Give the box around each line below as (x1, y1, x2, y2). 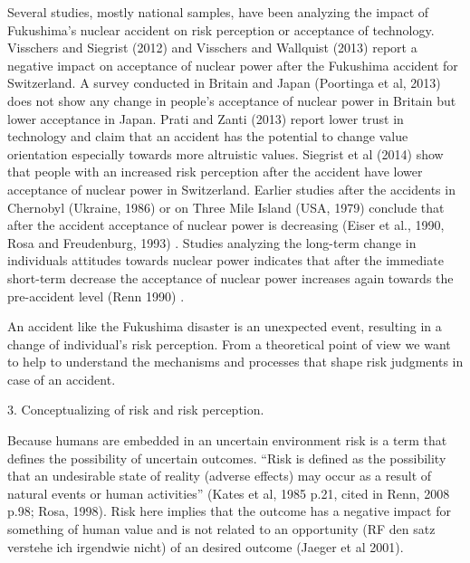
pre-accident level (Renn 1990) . (7, 286, 185, 305)
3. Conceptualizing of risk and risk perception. (7, 400, 264, 419)
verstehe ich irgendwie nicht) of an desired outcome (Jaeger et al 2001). (7, 537, 404, 556)
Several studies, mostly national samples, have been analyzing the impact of (7, 3, 429, 21)
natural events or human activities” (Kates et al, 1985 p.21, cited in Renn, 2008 (7, 483, 450, 502)
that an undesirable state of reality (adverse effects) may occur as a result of (7, 466, 432, 485)
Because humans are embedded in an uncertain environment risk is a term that (7, 431, 447, 450)
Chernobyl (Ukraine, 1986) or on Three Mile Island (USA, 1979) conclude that (7, 197, 445, 216)
